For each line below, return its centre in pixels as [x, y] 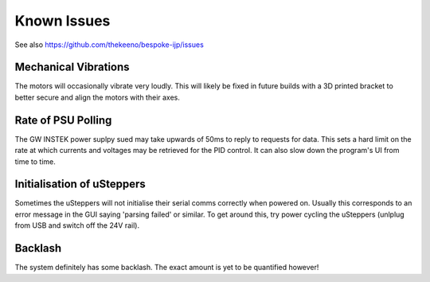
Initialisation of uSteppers [80, 184]
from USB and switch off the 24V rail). [77, 225]
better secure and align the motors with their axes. [98, 97]
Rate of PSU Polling [63, 120]
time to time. [35, 161]
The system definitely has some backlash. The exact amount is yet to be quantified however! [167, 268]
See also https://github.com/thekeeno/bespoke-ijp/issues [109, 45]
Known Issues [63, 21]
